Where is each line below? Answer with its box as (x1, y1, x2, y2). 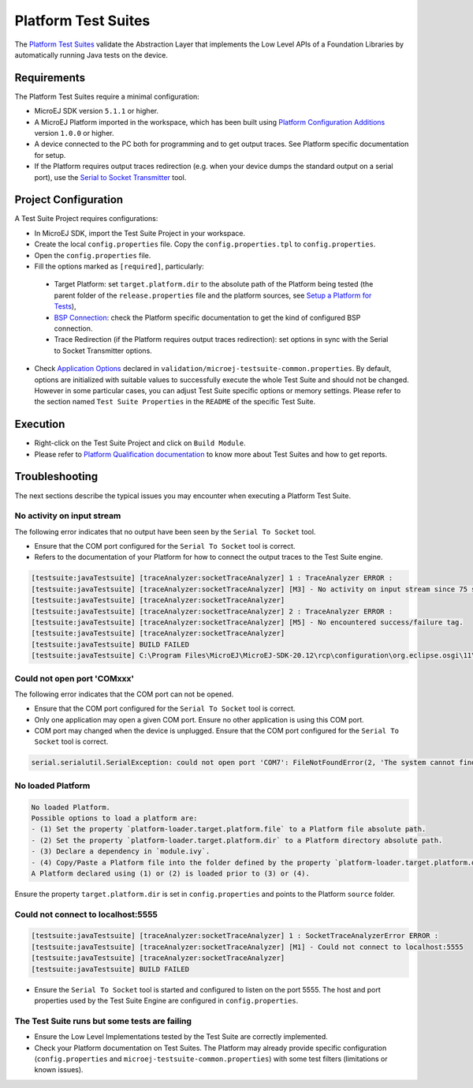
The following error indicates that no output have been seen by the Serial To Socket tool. (14, 527, 316, 536)
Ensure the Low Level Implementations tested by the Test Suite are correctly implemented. (34, 1032, 329, 1041)
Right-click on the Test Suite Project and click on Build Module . (34, 438, 246, 448)
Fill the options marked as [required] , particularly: (34, 261, 204, 272)
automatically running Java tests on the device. (14, 50, 169, 59)
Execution (14, 418, 65, 431)
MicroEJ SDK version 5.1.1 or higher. (34, 107, 159, 116)
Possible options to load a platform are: (31, 814, 198, 823)
